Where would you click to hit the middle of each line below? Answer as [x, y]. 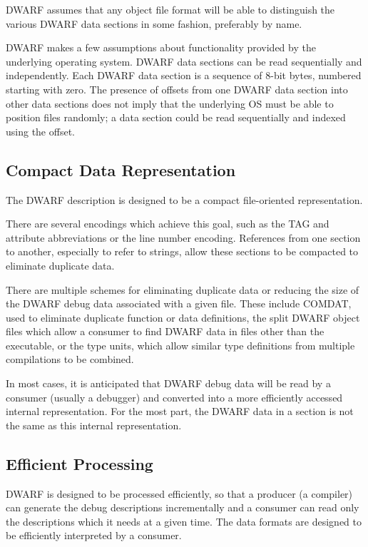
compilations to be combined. [70, 359]
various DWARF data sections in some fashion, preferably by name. [154, 23]
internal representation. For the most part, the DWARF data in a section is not [180, 411]
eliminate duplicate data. [60, 265]
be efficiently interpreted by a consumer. [94, 535]
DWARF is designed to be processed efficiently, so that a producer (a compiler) [179, 493]
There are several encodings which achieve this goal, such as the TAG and [168, 224]
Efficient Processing [80, 463]
